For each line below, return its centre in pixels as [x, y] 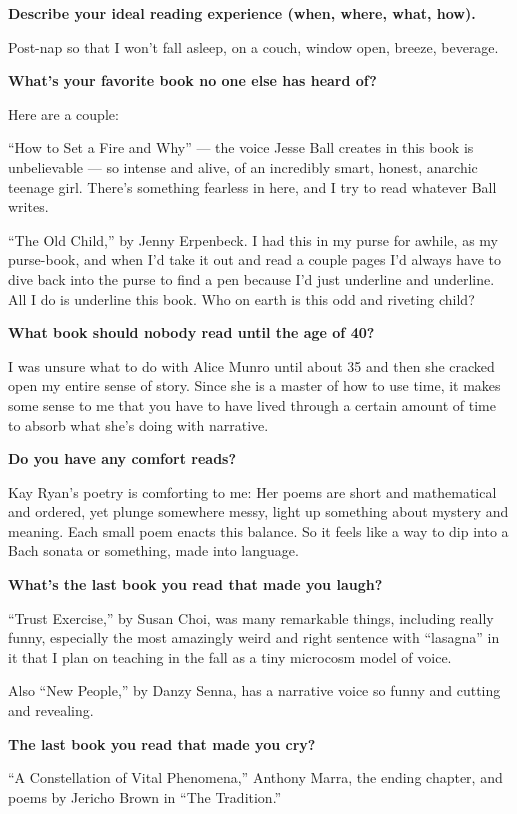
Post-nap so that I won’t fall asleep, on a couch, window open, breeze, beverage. [253, 46]
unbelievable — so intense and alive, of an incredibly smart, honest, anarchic [243, 166]
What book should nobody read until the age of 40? [191, 332]
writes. [28, 206]
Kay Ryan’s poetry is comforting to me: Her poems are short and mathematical [252, 491]
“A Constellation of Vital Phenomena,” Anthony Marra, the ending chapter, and [255, 777]
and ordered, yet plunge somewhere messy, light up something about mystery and [258, 511]
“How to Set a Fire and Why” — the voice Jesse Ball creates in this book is [241, 147]
